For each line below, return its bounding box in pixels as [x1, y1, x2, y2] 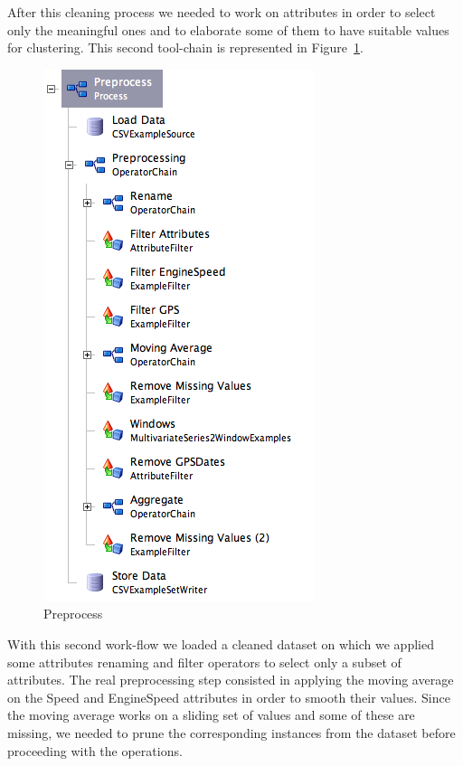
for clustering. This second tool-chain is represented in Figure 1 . [7, 38, 364, 57]
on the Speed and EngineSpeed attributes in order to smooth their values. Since [7, 687, 450, 706]
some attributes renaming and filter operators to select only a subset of [7, 652, 402, 671]
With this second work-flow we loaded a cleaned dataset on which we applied [7, 634, 434, 653]
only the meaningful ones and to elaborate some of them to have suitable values [7, 20, 449, 39]
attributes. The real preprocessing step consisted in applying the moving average [7, 670, 454, 689]
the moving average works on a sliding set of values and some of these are [7, 705, 415, 724]
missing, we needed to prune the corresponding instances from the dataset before [7, 723, 456, 742]
